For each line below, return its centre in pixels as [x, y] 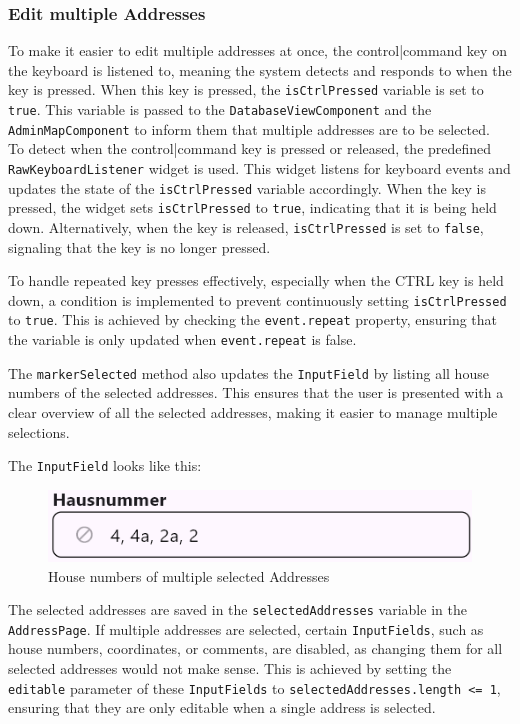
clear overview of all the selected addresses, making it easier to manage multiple [253, 412]
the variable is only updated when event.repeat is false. [182, 339]
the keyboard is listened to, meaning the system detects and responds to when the [260, 69]
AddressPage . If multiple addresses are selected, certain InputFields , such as [246, 628]
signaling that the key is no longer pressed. [139, 246]
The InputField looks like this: [105, 465]
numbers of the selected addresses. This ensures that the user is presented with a [256, 392]
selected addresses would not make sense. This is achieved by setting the [230, 668]
